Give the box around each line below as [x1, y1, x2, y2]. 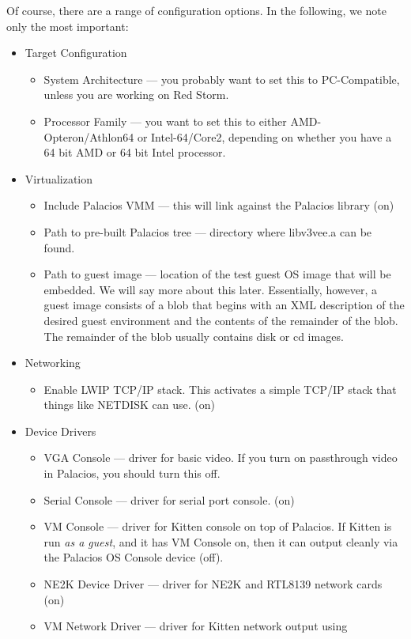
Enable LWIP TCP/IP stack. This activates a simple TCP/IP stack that [43, 380, 397, 397]
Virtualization [25, 170, 93, 187]
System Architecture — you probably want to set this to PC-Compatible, [43, 70, 400, 87]
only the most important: [6, 17, 129, 34]
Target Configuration [25, 44, 127, 61]
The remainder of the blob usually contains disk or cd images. [43, 327, 344, 344]
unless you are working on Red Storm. [43, 86, 229, 103]
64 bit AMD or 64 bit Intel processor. [43, 144, 226, 161]
